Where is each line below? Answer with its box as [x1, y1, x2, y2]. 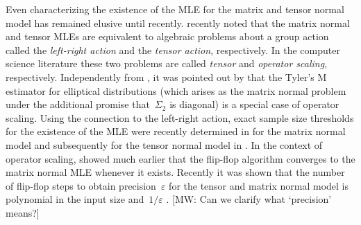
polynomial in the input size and [6, 192, 144, 206]
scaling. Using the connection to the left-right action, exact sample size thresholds [6, 110, 354, 125]
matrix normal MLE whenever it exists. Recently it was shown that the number [6, 165, 345, 179]
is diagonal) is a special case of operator [169, 97, 339, 111]
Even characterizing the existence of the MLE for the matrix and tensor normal [6, 2, 344, 16]
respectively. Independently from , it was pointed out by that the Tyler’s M [6, 69, 327, 84]
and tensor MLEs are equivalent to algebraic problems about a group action [6, 29, 329, 44]
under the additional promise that [6, 97, 150, 111]
